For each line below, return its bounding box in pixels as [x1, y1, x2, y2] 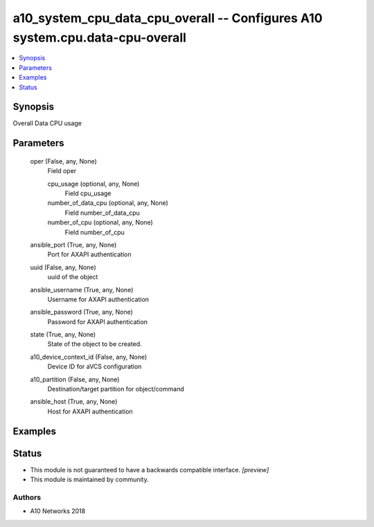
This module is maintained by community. [30, 475, 149, 484]
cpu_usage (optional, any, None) [47, 179, 140, 188]
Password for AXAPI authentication [47, 317, 148, 325]
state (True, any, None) [30, 330, 96, 339]
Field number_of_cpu [64, 228, 125, 236]
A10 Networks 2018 [30, 507, 86, 515]
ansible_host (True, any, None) [30, 398, 118, 406]
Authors [12, 492, 42, 502]
